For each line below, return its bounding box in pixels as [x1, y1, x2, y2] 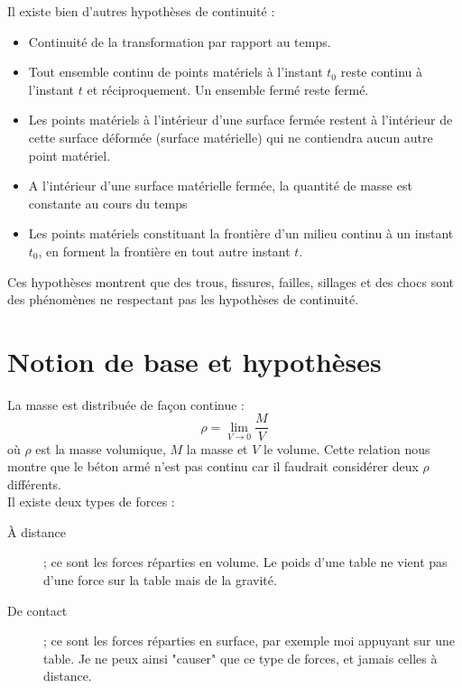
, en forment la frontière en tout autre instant [38, 241, 291, 260]
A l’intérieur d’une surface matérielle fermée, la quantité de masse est [28, 176, 412, 195]
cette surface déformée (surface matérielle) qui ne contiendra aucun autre [28, 127, 433, 146]
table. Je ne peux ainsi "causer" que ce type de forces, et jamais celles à [43, 648, 438, 667]
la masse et [186, 439, 248, 458]
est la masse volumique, [35, 439, 166, 458]
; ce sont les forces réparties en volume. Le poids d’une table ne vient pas [43, 553, 448, 572]
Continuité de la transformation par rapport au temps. [28, 32, 331, 51]
